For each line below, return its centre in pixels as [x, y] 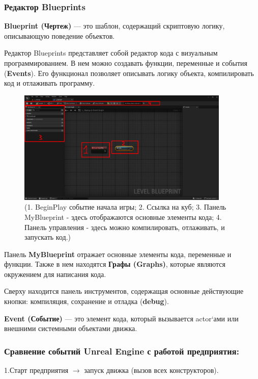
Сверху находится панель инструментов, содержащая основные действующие [124, 291]
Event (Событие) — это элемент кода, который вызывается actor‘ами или [121, 318]
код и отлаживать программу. [50, 83]
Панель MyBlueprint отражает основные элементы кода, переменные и [118, 254]
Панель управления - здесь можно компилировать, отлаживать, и [125, 227]
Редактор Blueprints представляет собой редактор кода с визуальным [111, 53]
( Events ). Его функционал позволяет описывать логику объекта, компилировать [129, 73]
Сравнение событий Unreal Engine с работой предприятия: [122, 351]
